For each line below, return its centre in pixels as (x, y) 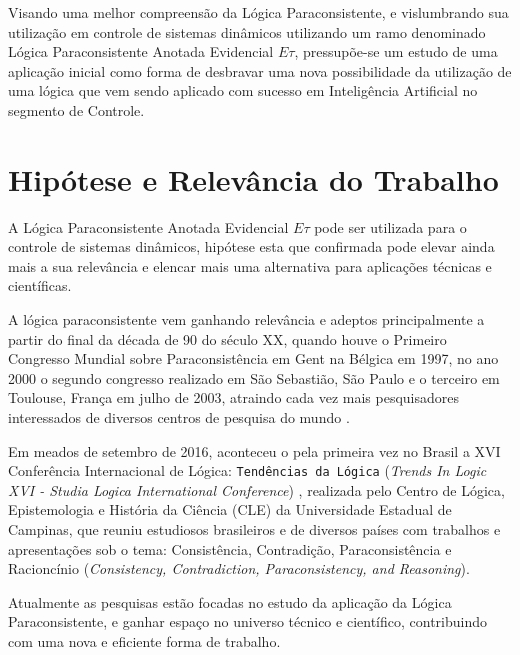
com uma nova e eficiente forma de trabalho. (144, 641)
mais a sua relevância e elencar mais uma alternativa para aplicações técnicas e (250, 265)
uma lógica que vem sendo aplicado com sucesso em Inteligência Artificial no (243, 90)
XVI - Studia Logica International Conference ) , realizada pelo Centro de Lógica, (256, 489)
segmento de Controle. (76, 109)
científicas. (40, 285)
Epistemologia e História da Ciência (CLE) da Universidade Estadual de (230, 509)
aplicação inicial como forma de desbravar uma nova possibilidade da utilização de (260, 70)
